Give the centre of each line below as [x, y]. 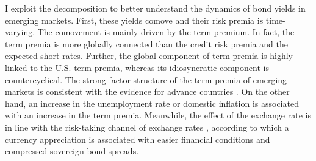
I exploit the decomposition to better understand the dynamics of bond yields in [155, 8]
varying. [20, 32]
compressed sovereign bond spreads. [72, 151]
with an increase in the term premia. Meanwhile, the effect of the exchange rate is [158, 115]
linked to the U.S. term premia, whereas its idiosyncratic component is [137, 67]
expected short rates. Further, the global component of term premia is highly [149, 56]
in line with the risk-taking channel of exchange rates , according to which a [147, 127]
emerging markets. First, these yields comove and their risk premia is [134, 20]
